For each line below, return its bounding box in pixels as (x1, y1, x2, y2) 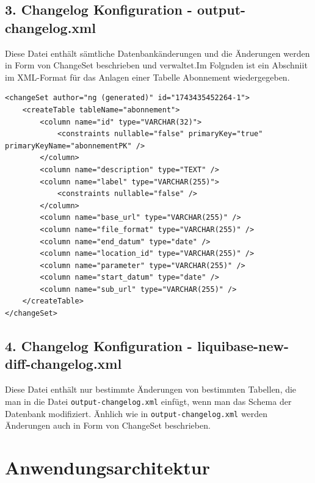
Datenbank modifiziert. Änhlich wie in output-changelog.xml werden (5, 407, 268, 419)
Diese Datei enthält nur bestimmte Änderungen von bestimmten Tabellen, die (5, 383, 297, 396)
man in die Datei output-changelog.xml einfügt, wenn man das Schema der (5, 394, 292, 407)
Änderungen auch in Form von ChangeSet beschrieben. (5, 419, 211, 432)
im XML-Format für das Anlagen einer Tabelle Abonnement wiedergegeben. (5, 70, 290, 83)
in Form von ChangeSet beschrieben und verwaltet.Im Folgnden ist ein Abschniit (5, 59, 308, 71)
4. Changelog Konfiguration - (5, 336, 192, 355)
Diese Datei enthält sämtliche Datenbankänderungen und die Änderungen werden (5, 46, 310, 59)
